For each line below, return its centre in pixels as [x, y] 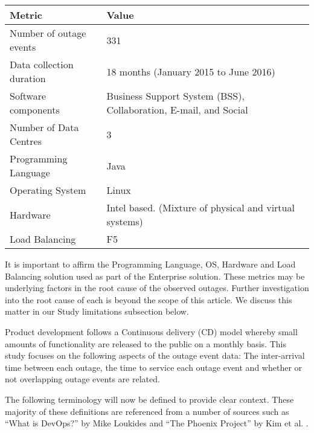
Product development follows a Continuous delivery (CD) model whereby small [151, 331]
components [35, 110]
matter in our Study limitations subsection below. [97, 311]
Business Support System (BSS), [175, 96]
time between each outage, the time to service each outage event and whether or [154, 367]
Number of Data [44, 127]
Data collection [42, 64]
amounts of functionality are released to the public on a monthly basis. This [146, 343]
